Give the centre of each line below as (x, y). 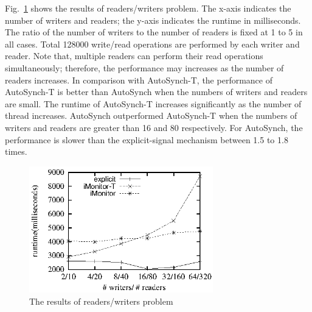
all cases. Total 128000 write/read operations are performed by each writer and (152, 44)
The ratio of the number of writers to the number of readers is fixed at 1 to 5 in (154, 32)
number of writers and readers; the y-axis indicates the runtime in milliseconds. (153, 20)
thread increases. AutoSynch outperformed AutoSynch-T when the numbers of (151, 115)
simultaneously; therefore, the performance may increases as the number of (144, 67)
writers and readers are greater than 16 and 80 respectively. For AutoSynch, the (154, 127)
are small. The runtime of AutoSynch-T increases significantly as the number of (153, 103)
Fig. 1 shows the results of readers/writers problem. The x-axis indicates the (148, 8)
